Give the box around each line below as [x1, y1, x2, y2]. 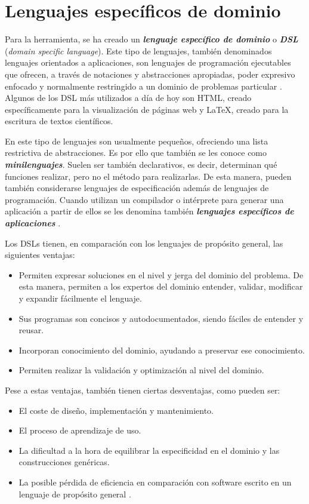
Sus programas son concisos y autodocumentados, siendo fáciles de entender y [18, 312, 304, 324]
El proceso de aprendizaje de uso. [18, 424, 141, 437]
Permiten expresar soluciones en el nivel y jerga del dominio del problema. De [18, 268, 304, 281]
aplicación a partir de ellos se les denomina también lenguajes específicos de [5, 205, 294, 217]
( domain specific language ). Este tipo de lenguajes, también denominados [5, 44, 272, 57]
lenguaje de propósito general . [18, 487, 131, 500]
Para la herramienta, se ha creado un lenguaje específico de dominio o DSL [5, 33, 298, 45]
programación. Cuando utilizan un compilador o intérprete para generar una [5, 193, 284, 205]
